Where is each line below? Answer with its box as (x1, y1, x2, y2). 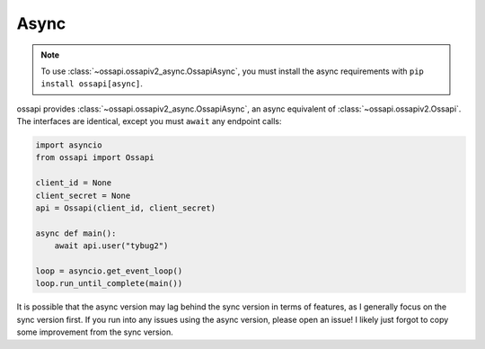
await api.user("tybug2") (54, 241, 169, 251)
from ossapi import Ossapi (35, 153, 154, 163)
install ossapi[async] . (40, 78, 144, 89)
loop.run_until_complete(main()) (35, 279, 183, 289)
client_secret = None (35, 190, 131, 201)
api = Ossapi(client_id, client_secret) (35, 203, 216, 213)
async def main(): (35, 228, 117, 238)
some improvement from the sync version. (16, 327, 174, 337)
